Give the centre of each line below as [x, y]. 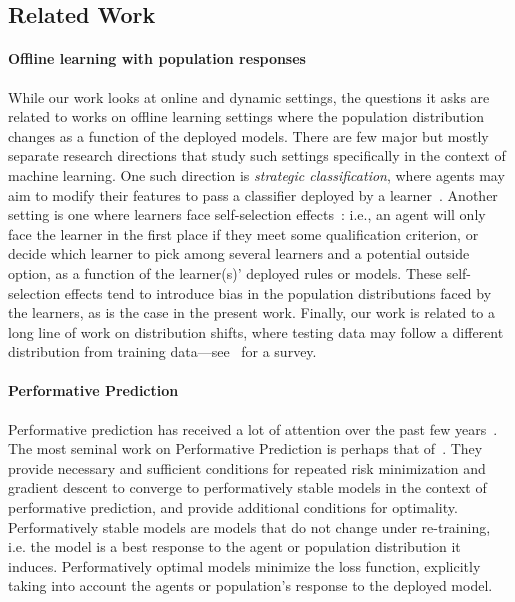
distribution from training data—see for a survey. [162, 351]
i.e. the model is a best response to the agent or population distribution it [234, 546]
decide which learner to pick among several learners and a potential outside [239, 253]
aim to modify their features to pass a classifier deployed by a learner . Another [253, 194]
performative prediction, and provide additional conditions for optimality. [233, 507]
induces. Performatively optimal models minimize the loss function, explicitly [244, 565]
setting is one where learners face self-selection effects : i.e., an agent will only [247, 214]
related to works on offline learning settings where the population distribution [246, 116]
